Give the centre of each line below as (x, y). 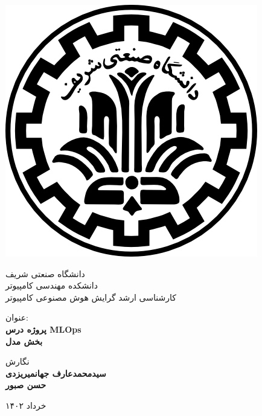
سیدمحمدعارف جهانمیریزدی (56, 373)
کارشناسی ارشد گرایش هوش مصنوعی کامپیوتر (91, 297)
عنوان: (17, 317)
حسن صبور (26, 385)
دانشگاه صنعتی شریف (45, 273)
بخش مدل (24, 341)
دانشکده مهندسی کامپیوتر (52, 285)
